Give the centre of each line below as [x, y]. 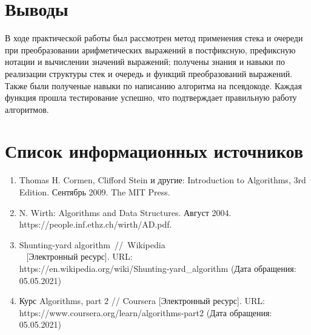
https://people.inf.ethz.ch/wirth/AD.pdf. [95, 224]
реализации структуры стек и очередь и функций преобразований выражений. [149, 73]
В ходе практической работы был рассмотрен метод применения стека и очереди [154, 38]
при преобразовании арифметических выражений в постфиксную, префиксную [150, 49]
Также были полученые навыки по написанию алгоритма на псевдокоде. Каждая [153, 85]
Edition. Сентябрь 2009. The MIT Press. [95, 192]
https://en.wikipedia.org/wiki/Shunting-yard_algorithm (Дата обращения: [158, 268]
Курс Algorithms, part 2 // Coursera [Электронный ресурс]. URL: [142, 301]
